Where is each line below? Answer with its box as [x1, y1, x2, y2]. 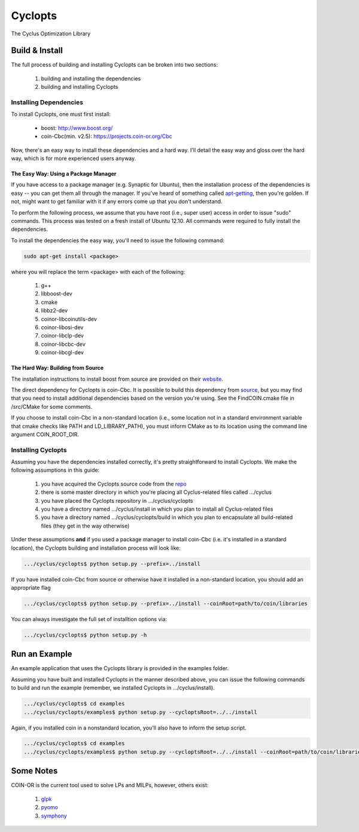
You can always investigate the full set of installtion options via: [11, 615, 168, 623]
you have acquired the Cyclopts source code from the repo [41, 480, 187, 487]
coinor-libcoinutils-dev [41, 315, 97, 322]
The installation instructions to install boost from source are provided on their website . [11, 375, 224, 382]
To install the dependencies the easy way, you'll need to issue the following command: [11, 237, 224, 244]
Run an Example [11, 649, 72, 659]
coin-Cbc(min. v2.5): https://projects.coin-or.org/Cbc [41, 132, 173, 140]
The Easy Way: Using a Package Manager [11, 170, 117, 177]
